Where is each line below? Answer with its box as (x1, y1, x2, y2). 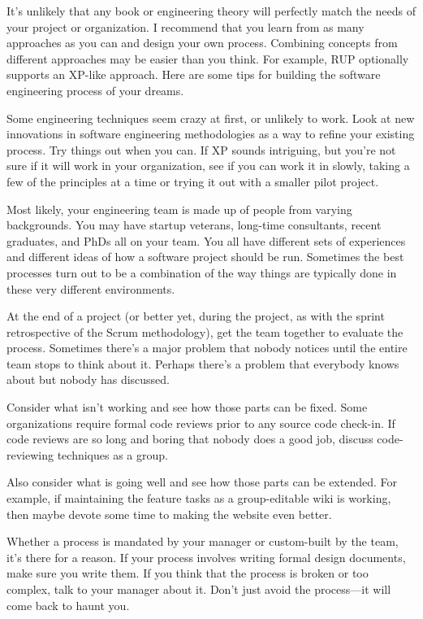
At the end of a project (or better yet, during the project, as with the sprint (6, 307, 385, 325)
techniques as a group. (57, 446, 168, 463)
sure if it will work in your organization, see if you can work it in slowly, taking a (6, 157, 410, 174)
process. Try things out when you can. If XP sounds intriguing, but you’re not (6, 141, 396, 158)
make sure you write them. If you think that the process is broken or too (6, 565, 369, 582)
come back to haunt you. (6, 596, 130, 613)
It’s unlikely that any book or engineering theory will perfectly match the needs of (6, 2, 416, 19)
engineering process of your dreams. (6, 81, 184, 98)
